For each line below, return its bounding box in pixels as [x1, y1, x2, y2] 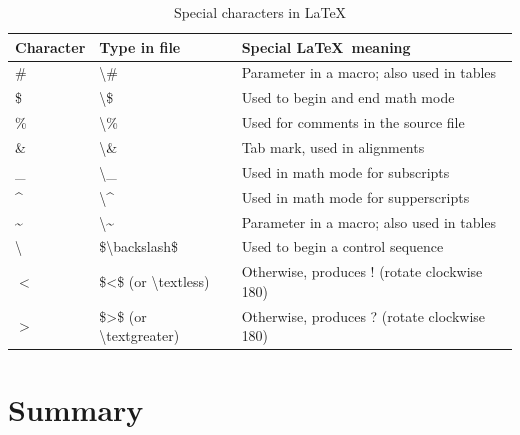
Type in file [99, 36, 181, 57]
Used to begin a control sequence [241, 236, 444, 257]
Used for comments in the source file [241, 112, 465, 133]
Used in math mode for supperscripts [241, 186, 470, 207]
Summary [8, 388, 144, 429]
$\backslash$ [99, 236, 179, 257]
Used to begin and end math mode [241, 87, 455, 108]
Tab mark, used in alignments [241, 136, 425, 157]
